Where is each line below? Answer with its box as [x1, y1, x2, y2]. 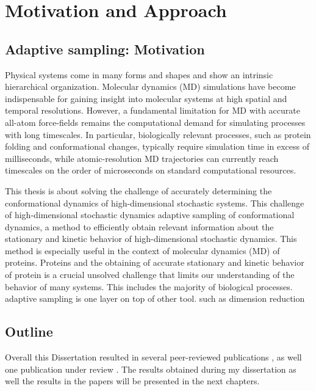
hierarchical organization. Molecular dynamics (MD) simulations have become [5, 80, 296, 93]
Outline [5, 322, 53, 341]
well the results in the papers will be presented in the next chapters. [5, 375, 260, 387]
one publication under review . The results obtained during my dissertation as [5, 362, 296, 375]
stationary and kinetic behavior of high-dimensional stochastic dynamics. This [5, 232, 297, 245]
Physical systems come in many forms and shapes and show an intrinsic [5, 68, 273, 81]
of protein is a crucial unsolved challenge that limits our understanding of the [5, 268, 295, 281]
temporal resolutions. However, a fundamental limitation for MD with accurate [5, 104, 300, 117]
